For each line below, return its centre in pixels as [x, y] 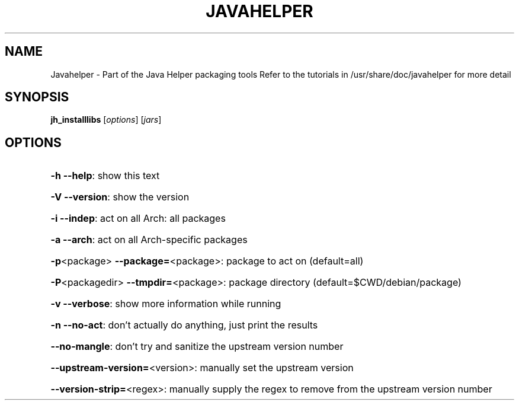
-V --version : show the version [120, 197]
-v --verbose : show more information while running [166, 304]
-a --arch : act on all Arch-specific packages [149, 240]
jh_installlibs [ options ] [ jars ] [106, 120]
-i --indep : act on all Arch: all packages [138, 219]
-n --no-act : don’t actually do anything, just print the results [184, 325]
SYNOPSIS [37, 97]
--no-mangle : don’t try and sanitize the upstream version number [197, 347]
